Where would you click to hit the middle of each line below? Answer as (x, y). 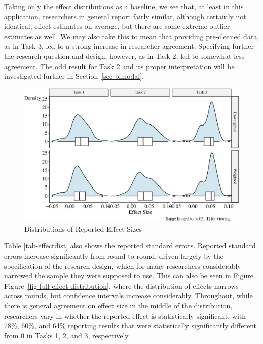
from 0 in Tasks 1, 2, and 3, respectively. (67, 335)
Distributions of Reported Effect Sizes (83, 228)
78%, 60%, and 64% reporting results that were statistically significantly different (130, 325)
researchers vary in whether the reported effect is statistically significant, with (125, 315)
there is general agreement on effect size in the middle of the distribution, (118, 306)
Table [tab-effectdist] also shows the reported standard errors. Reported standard (130, 246)
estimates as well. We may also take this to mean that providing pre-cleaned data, (132, 36)
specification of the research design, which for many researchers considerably (123, 265)
